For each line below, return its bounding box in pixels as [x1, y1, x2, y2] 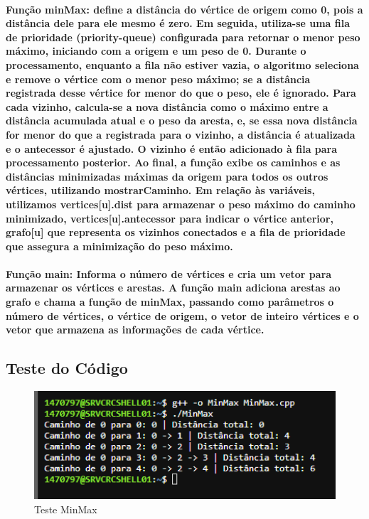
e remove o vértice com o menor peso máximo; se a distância [6, 71, 311, 86]
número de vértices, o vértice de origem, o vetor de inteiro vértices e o [6, 308, 359, 323]
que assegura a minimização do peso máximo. [6, 238, 233, 253]
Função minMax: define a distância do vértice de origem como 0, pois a [6, 1, 363, 16]
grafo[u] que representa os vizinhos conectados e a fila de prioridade [6, 225, 346, 240]
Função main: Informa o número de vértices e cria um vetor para [6, 266, 332, 281]
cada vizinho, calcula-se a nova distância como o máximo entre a [6, 99, 328, 114]
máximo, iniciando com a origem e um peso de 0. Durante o [6, 43, 306, 58]
